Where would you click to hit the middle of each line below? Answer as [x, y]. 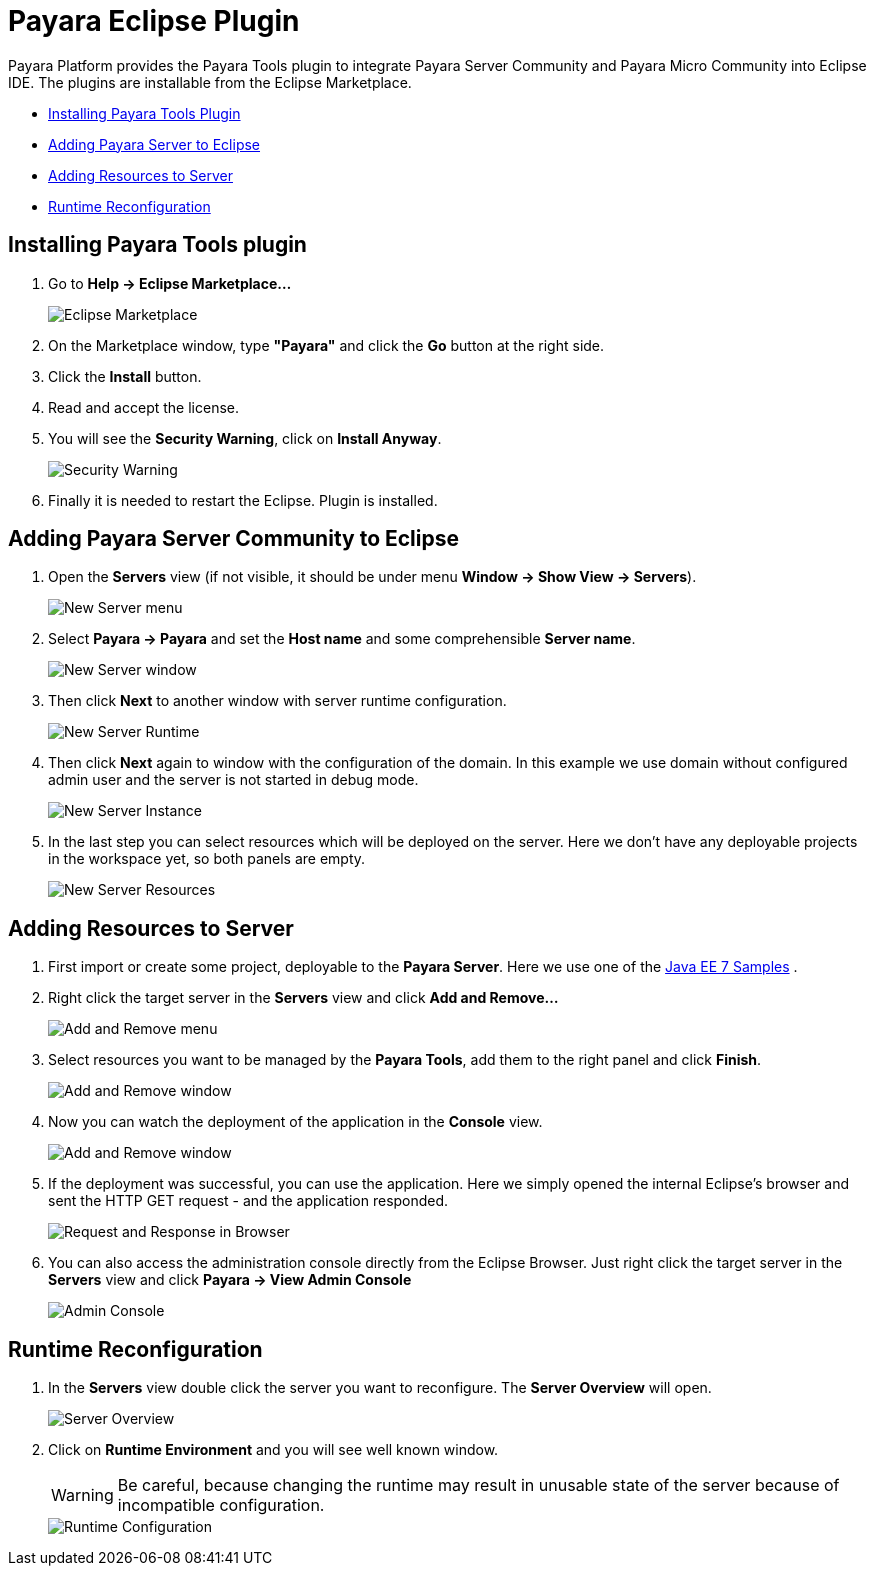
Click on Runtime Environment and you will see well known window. [273, 1450]
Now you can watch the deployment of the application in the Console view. [295, 1122]
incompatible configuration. [221, 1505]
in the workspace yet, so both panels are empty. [207, 859]
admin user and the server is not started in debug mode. [233, 780]
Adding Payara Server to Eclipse [154, 144]
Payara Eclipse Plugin [154, 21]
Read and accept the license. [143, 407]
